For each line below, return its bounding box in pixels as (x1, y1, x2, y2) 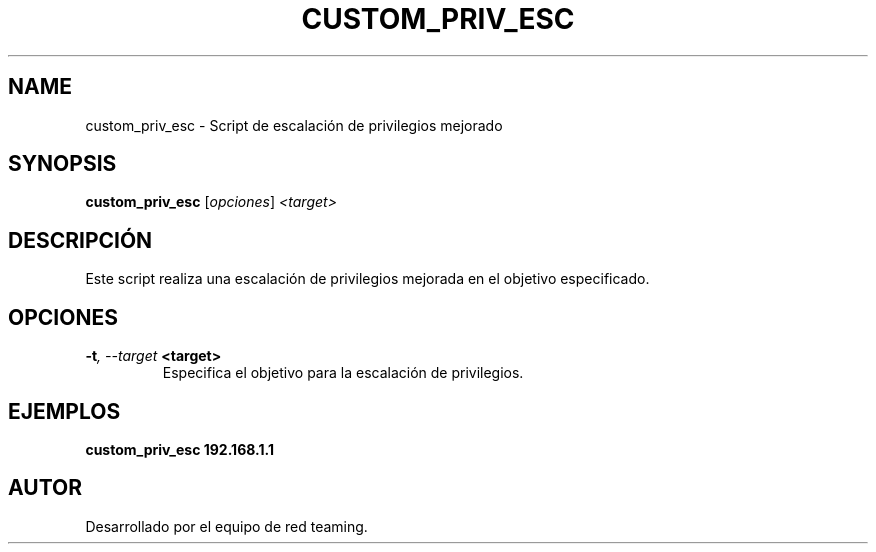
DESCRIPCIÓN (8, 227, 153, 253)
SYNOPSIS (8, 151, 117, 177)
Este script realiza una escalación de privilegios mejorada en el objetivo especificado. (85, 270, 650, 288)
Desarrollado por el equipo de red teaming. (85, 517, 368, 535)
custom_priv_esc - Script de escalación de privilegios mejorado (85, 116, 503, 134)
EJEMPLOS (8, 398, 121, 424)
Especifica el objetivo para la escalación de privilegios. (162, 364, 524, 382)
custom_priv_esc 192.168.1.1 (85, 440, 274, 458)
